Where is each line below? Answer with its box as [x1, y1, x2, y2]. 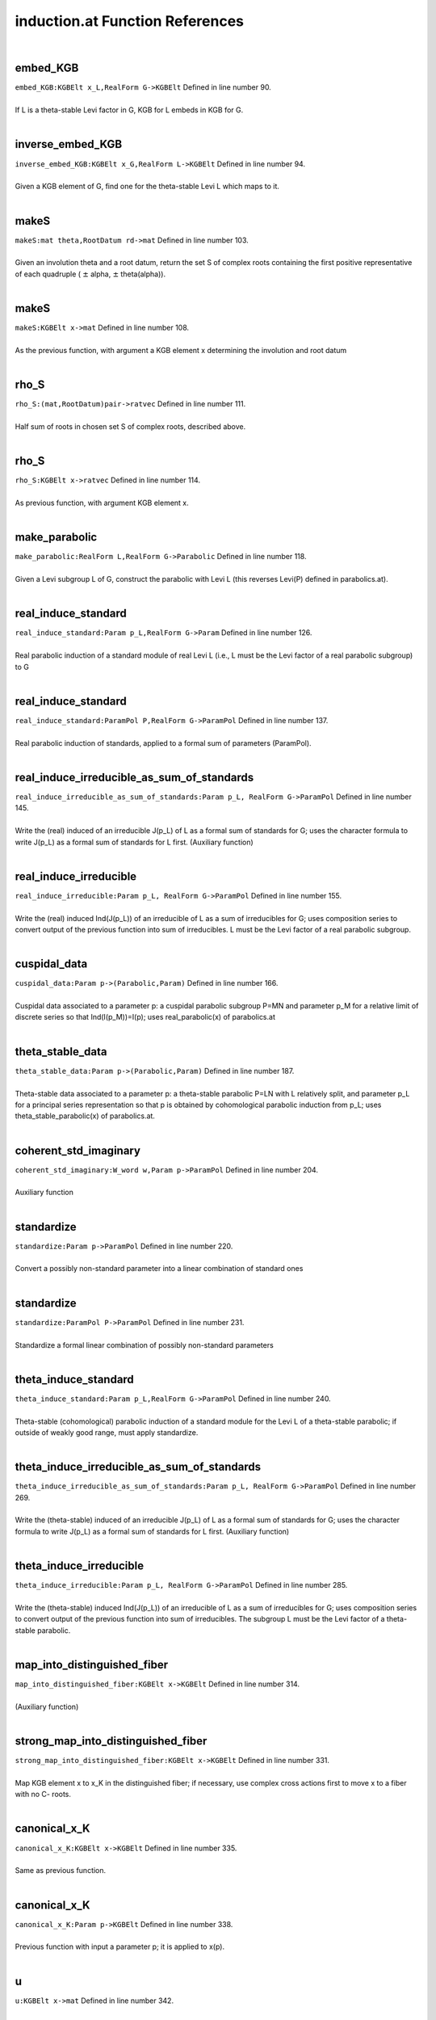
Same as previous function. [15, 1866, 107, 1875]
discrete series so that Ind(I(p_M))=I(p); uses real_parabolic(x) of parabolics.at [15, 1012, 276, 1022]
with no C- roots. [15, 1790, 72, 1799]
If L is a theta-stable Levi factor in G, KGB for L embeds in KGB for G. [15, 105, 244, 115]
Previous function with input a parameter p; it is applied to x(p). [15, 1942, 225, 1951]
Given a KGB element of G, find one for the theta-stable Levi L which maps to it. [15, 182, 280, 191]
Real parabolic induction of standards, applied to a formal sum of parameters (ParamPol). [15, 738, 312, 747]
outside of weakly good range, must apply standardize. [15, 1428, 199, 1437]
